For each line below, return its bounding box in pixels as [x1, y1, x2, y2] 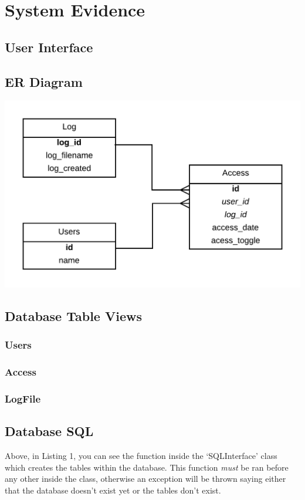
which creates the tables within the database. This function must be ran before [5, 461, 289, 473]
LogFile [5, 391, 41, 406]
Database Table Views [5, 306, 142, 325]
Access [5, 364, 36, 379]
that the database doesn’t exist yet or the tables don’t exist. [5, 484, 221, 496]
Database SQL [5, 422, 94, 440]
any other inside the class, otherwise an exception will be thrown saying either [5, 472, 286, 485]
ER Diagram [5, 72, 83, 90]
